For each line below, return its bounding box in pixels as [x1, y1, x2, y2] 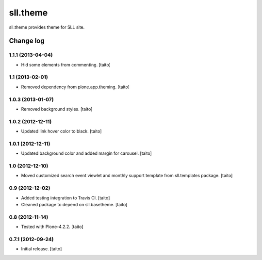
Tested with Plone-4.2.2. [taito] [21, 224, 83, 230]
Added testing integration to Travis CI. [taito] [21, 195, 110, 201]
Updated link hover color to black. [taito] [21, 129, 102, 134]
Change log [9, 37, 45, 45]
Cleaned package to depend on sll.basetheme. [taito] [21, 201, 128, 207]
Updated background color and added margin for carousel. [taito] [21, 150, 152, 156]
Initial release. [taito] [21, 246, 62, 252]
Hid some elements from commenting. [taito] [21, 62, 111, 67]
